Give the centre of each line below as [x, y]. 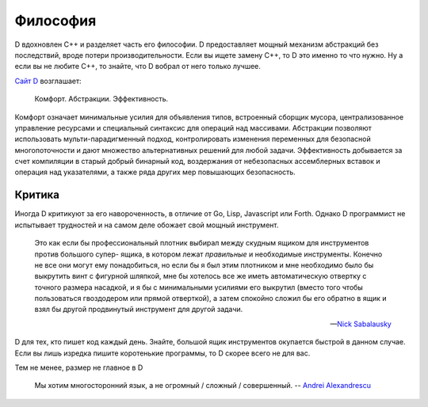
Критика [37, 195]
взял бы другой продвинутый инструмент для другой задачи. [139, 310]
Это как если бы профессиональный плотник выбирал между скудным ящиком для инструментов [202, 243]
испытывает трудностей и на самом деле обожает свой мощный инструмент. [147, 225]
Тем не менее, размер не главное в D [79, 367]
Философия [55, 21]
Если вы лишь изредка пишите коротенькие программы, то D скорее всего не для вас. [162, 353]
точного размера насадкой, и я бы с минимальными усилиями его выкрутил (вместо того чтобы [199, 287]
